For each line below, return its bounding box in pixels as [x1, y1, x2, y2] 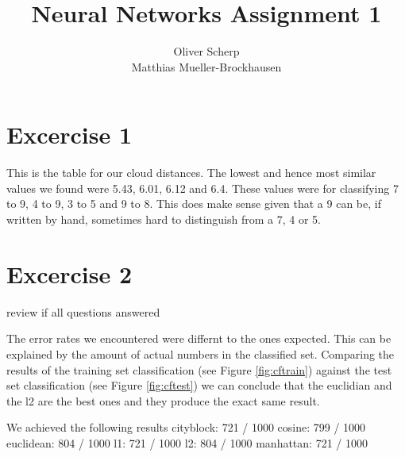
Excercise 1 [6, 118, 133, 151]
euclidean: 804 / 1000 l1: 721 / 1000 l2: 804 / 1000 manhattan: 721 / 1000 [6, 434, 368, 451]
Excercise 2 [6, 257, 133, 290]
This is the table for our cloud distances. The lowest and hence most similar [6, 164, 376, 181]
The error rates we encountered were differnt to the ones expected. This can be [6, 330, 391, 347]
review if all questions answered [6, 303, 160, 320]
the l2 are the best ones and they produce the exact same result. [6, 392, 320, 409]
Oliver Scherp [173, 43, 240, 60]
